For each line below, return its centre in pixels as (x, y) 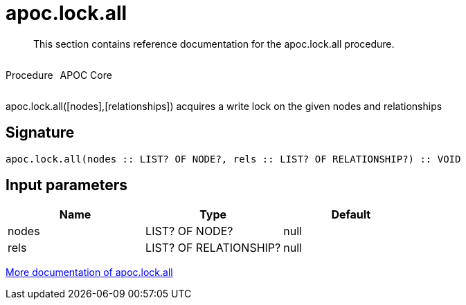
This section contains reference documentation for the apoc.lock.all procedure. (214, 44)
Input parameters (67, 185)
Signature (40, 133)
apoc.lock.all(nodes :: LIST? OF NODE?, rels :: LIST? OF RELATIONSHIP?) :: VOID (233, 159)
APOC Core (86, 75)
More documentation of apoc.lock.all (89, 272)
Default (351, 215)
